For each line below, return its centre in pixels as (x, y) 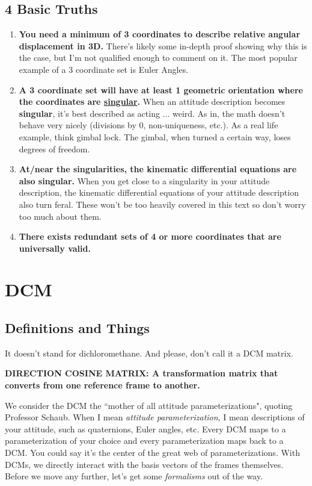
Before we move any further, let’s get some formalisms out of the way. (134, 476)
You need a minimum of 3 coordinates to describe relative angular (160, 34)
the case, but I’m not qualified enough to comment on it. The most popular (158, 58)
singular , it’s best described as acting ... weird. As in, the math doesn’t (152, 113)
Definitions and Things (77, 328)
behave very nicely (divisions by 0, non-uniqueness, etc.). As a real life (148, 125)
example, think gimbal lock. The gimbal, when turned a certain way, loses (155, 136)
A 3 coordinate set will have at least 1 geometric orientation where (161, 89)
